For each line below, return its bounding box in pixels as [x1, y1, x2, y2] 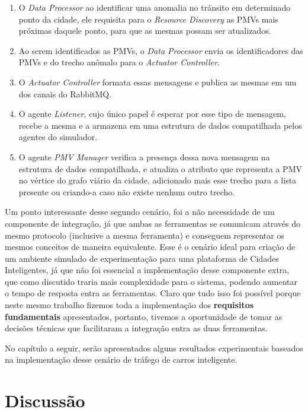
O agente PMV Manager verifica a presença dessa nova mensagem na [18, 150, 270, 163]
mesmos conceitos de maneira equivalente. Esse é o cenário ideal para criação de [5, 240, 296, 253]
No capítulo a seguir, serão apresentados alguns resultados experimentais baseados [5, 341, 303, 354]
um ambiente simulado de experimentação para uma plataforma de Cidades [5, 252, 279, 264]
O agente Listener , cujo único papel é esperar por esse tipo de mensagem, [18, 107, 286, 120]
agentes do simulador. [18, 131, 98, 143]
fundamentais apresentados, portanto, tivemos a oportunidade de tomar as [5, 310, 283, 322]
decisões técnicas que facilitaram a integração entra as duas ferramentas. [5, 322, 268, 334]
